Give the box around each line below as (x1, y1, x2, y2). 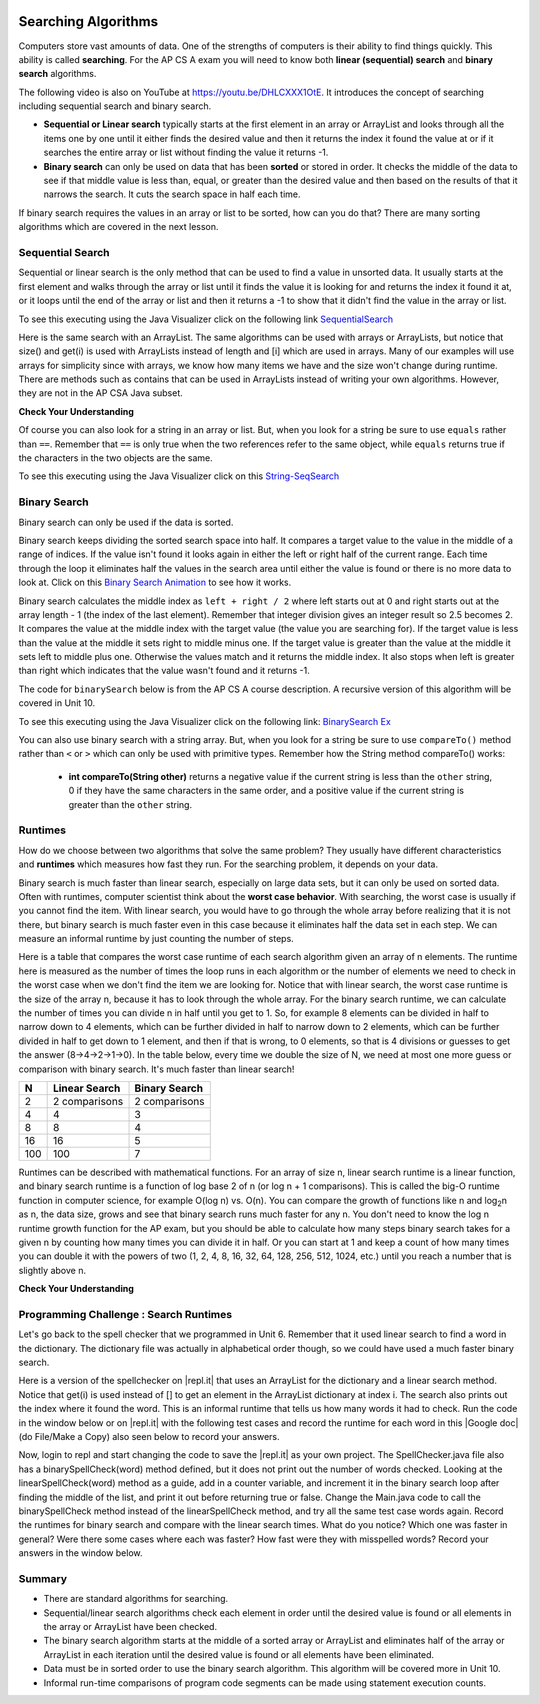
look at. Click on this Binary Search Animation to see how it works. (18, 576, 292, 589)
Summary (18, 1571, 68, 1585)
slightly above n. (18, 1264, 87, 1276)
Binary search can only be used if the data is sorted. (18, 516, 234, 528)
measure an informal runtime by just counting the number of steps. (18, 933, 294, 945)
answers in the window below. (18, 1547, 143, 1559)
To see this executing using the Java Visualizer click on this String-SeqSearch (18, 470, 340, 482)
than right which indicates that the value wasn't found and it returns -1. (18, 665, 310, 677)
